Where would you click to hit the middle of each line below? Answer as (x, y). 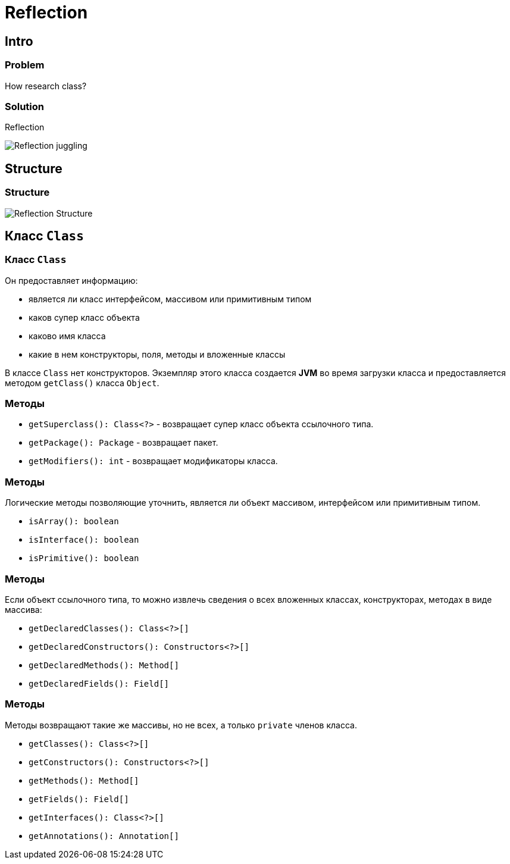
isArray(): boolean (74, 522)
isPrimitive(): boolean (84, 558)
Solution (25, 106)
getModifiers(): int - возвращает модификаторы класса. (153, 461)
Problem (25, 65)
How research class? (46, 86)
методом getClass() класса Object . (82, 383)
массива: (24, 609)
